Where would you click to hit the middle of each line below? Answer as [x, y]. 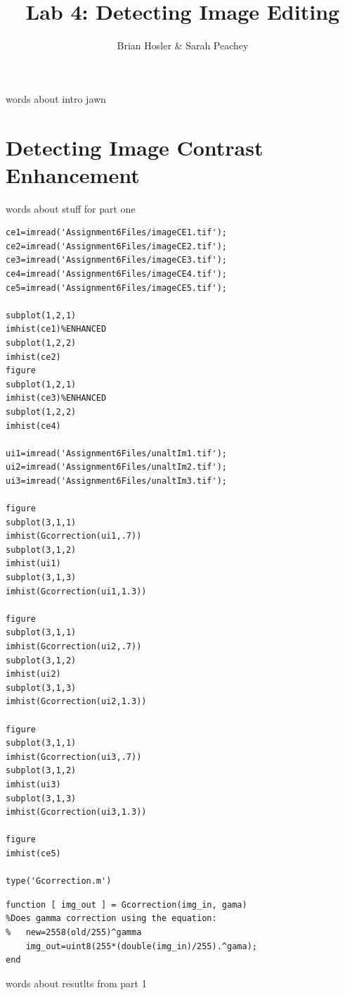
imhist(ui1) [33, 564]
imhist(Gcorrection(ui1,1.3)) [76, 591]
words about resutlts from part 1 [76, 983]
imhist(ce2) [33, 357]
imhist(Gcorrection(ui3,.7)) [74, 757]
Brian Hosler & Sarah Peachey [183, 45]
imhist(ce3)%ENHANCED [56, 398]
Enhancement [73, 174]
